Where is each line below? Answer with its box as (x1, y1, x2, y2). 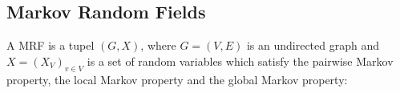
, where (140, 37, 176, 54)
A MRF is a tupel (6, 37, 95, 54)
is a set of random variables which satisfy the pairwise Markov (87, 52, 394, 69)
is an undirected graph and (246, 37, 380, 54)
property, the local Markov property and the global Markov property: (6, 71, 348, 87)
